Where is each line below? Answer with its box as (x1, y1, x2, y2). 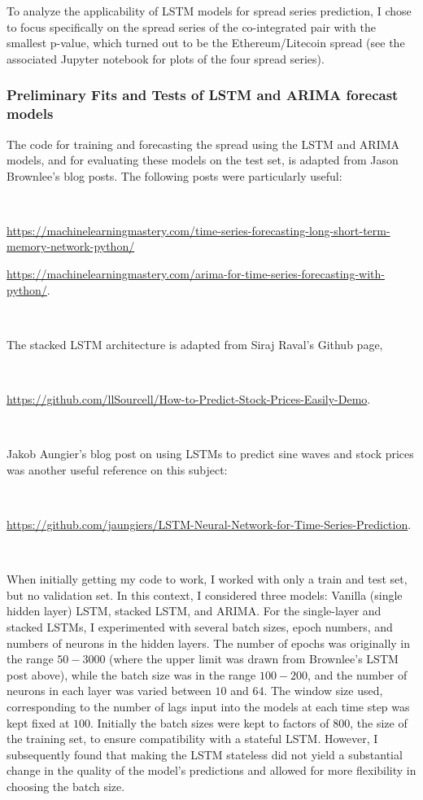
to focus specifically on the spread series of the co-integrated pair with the (7, 18, 376, 35)
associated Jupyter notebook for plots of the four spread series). (7, 50, 325, 67)
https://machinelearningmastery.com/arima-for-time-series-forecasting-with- (7, 265, 385, 282)
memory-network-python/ (7, 238, 135, 255)
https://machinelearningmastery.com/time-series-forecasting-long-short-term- (7, 221, 390, 238)
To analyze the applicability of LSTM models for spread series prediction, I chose (7, 2, 412, 19)
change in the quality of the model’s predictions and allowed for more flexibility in (7, 762, 416, 779)
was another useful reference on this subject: (7, 461, 228, 478)
